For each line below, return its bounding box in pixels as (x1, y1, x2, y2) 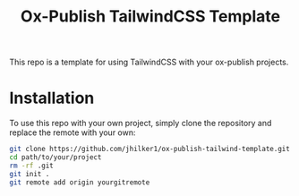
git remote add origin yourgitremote (9, 177, 150, 187)
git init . (9, 169, 50, 178)
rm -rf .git (9, 161, 54, 170)
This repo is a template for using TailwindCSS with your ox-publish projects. (9, 56, 289, 68)
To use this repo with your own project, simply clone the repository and (9, 118, 272, 129)
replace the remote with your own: (9, 127, 136, 138)
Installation (9, 88, 95, 108)
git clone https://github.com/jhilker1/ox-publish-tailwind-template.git (9, 145, 291, 154)
